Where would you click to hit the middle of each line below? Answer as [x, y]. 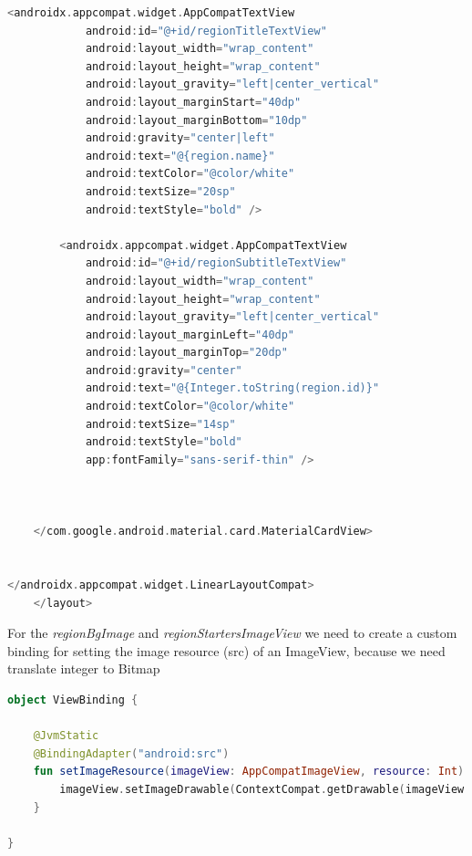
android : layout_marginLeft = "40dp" [190, 334]
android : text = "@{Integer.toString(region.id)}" [232, 388]
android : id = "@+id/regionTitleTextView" [206, 31]
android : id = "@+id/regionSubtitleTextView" [216, 263]
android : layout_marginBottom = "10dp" [196, 120]
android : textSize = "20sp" [160, 191]
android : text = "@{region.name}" [180, 156]
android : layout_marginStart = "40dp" [193, 102]
